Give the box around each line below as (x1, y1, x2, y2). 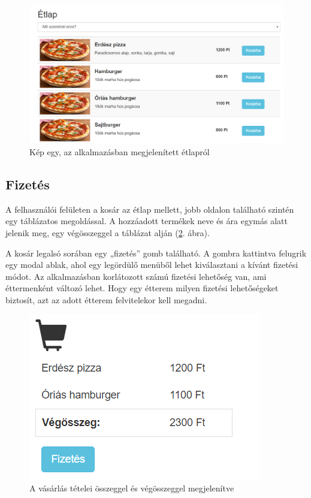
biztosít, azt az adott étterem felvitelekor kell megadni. (5, 294, 207, 306)
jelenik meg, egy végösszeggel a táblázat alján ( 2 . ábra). (5, 227, 210, 239)
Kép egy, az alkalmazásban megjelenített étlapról (29, 146, 210, 158)
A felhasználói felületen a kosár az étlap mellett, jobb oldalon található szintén (5, 203, 294, 215)
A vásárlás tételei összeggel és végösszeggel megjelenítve (29, 482, 234, 494)
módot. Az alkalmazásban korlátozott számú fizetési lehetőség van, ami (5, 270, 267, 282)
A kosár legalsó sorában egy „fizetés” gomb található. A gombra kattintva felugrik (5, 246, 307, 259)
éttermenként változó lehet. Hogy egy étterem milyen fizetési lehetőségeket (5, 282, 279, 294)
